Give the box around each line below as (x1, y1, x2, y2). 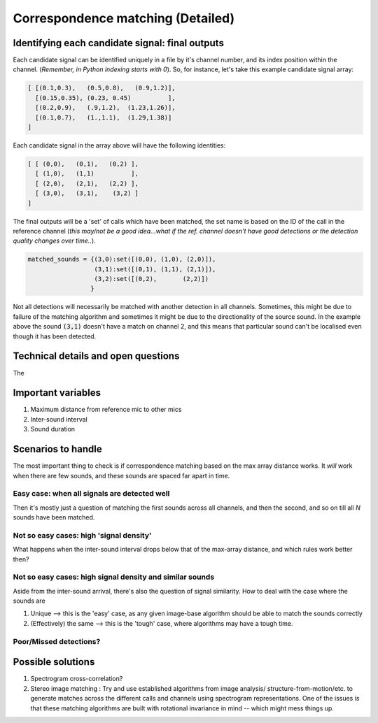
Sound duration (30, 425, 76, 434)
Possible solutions (13, 656, 95, 668)
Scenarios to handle (13, 443, 102, 455)
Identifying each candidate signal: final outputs (13, 37, 224, 49)
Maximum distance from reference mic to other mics (30, 406, 182, 414)
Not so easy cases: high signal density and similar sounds (13, 572, 215, 582)
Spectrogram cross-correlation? (30, 675, 123, 683)
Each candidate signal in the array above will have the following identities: (13, 141, 226, 150)
